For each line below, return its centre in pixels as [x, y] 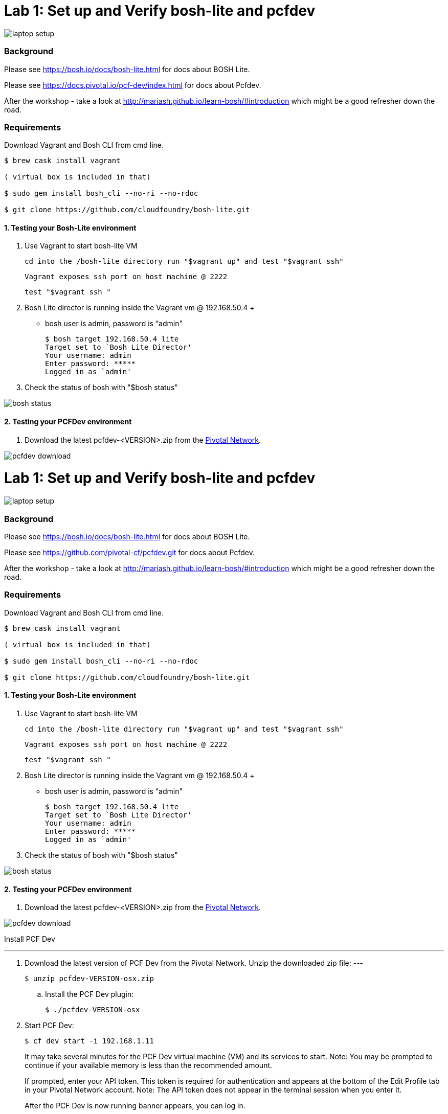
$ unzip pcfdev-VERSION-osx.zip [89, 979]
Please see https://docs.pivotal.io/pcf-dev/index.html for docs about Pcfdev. [133, 85]
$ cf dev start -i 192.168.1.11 [89, 1041]
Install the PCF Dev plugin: [89, 994]
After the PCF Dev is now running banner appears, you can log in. [135, 1106]
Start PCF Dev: [49, 1026]
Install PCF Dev [30, 939]
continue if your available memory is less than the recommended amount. [149, 1065]
